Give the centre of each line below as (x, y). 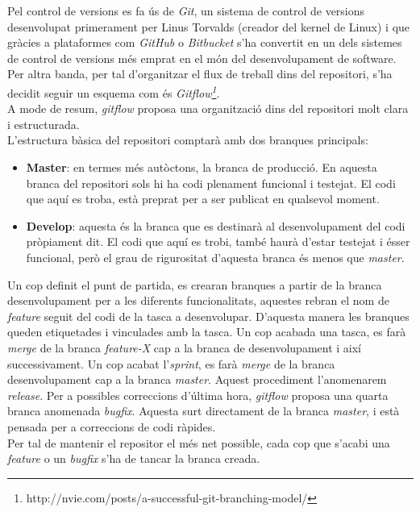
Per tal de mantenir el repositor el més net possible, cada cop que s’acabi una (199, 442)
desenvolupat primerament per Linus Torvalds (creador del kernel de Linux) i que (209, 26)
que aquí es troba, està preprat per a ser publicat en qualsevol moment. (203, 199)
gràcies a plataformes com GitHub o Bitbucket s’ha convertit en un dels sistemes (205, 42)
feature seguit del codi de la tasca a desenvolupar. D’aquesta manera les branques (208, 316)
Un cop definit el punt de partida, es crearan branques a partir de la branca (195, 284)
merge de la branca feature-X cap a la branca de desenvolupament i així (185, 347)
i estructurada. (44, 124)
